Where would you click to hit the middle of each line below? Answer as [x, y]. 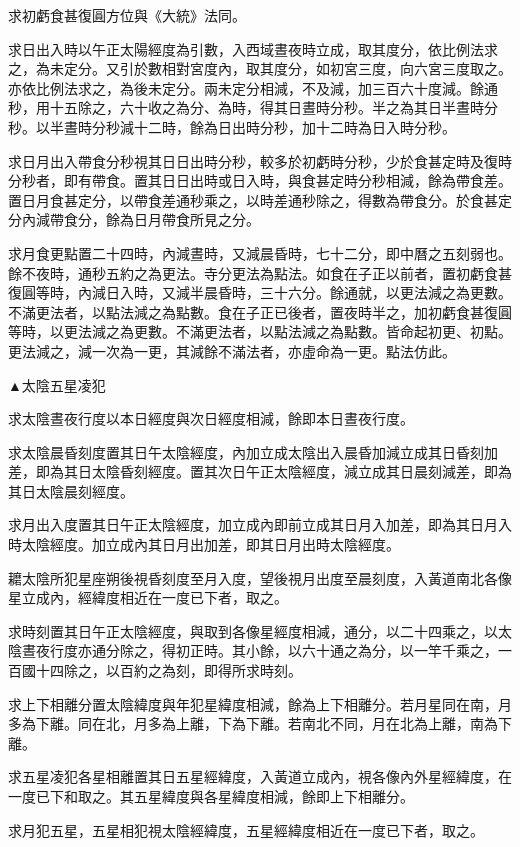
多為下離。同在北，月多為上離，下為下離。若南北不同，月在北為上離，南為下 [260, 723]
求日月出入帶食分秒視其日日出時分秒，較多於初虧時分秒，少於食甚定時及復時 [260, 160]
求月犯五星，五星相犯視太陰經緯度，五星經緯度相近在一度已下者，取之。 [246, 829]
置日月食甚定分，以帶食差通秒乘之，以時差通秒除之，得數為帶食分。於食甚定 [260, 199]
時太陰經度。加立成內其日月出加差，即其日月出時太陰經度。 [204, 544]
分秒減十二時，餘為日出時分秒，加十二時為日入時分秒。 [273, 126]
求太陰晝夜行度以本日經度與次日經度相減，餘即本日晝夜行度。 [211, 418]
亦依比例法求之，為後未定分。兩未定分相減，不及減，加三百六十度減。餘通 [253, 87]
